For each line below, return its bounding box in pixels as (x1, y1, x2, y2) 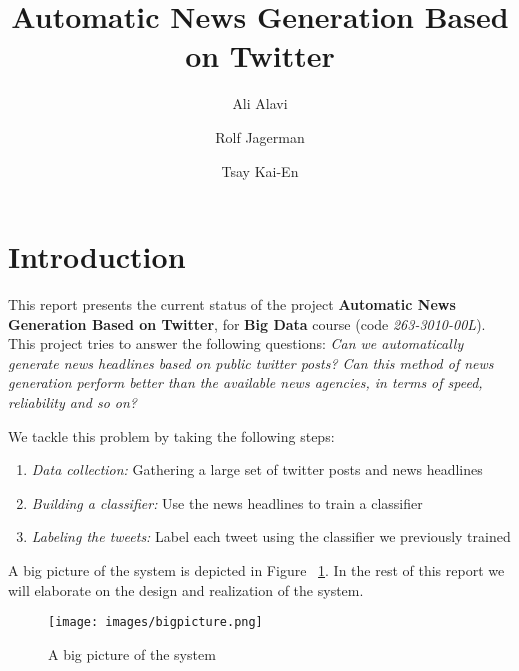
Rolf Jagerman (215, 126, 305, 147)
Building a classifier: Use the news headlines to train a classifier (31, 492, 423, 513)
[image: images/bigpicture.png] (48, 615, 263, 630)
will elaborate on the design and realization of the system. (8, 579, 364, 600)
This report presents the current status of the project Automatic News (8, 294, 456, 315)
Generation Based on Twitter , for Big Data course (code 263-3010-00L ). (8, 313, 486, 334)
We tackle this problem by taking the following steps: (8, 425, 335, 446)
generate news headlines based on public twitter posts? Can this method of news (8, 352, 494, 373)
